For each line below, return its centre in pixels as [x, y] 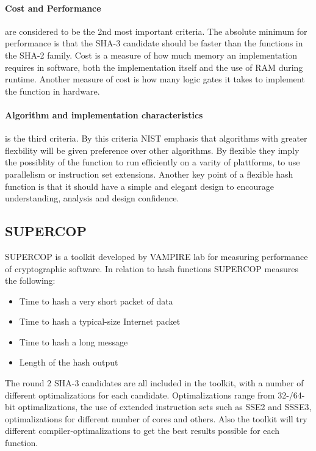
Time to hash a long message [74, 341]
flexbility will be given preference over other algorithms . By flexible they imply [152, 150]
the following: [30, 280]
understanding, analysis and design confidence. [92, 198]
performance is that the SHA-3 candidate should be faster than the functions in [154, 43]
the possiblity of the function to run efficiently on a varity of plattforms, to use [153, 162]
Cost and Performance [53, 8]
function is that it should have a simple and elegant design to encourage [139, 186]
